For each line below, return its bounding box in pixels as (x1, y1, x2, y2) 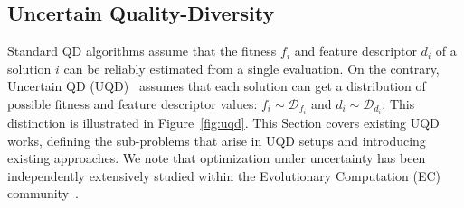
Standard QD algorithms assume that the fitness (7, 41, 277, 60)
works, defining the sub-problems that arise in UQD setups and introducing (7, 131, 426, 149)
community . (7, 184, 79, 203)
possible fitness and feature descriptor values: (7, 94, 258, 113)
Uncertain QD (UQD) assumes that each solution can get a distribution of (7, 77, 426, 95)
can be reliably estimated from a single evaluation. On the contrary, (63, 59, 440, 77)
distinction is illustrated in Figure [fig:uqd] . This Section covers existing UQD (7, 113, 440, 132)
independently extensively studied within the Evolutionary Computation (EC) (7, 166, 440, 185)
